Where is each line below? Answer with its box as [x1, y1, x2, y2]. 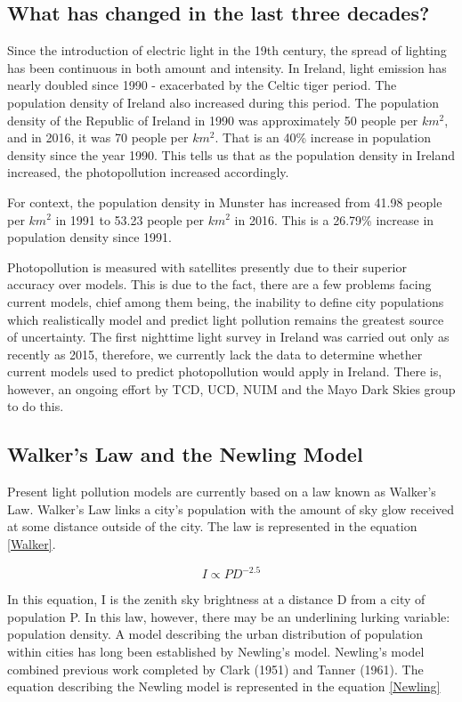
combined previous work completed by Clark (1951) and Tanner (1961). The [7, 659, 424, 678]
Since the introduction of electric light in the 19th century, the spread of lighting [7, 41, 447, 60]
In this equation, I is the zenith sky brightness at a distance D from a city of [7, 590, 426, 609]
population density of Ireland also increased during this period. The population [7, 93, 440, 111]
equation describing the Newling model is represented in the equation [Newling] [7, 677, 441, 696]
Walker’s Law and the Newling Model [7, 440, 363, 468]
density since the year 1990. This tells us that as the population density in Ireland [7, 145, 456, 164]
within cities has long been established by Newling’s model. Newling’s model [7, 641, 425, 660]
